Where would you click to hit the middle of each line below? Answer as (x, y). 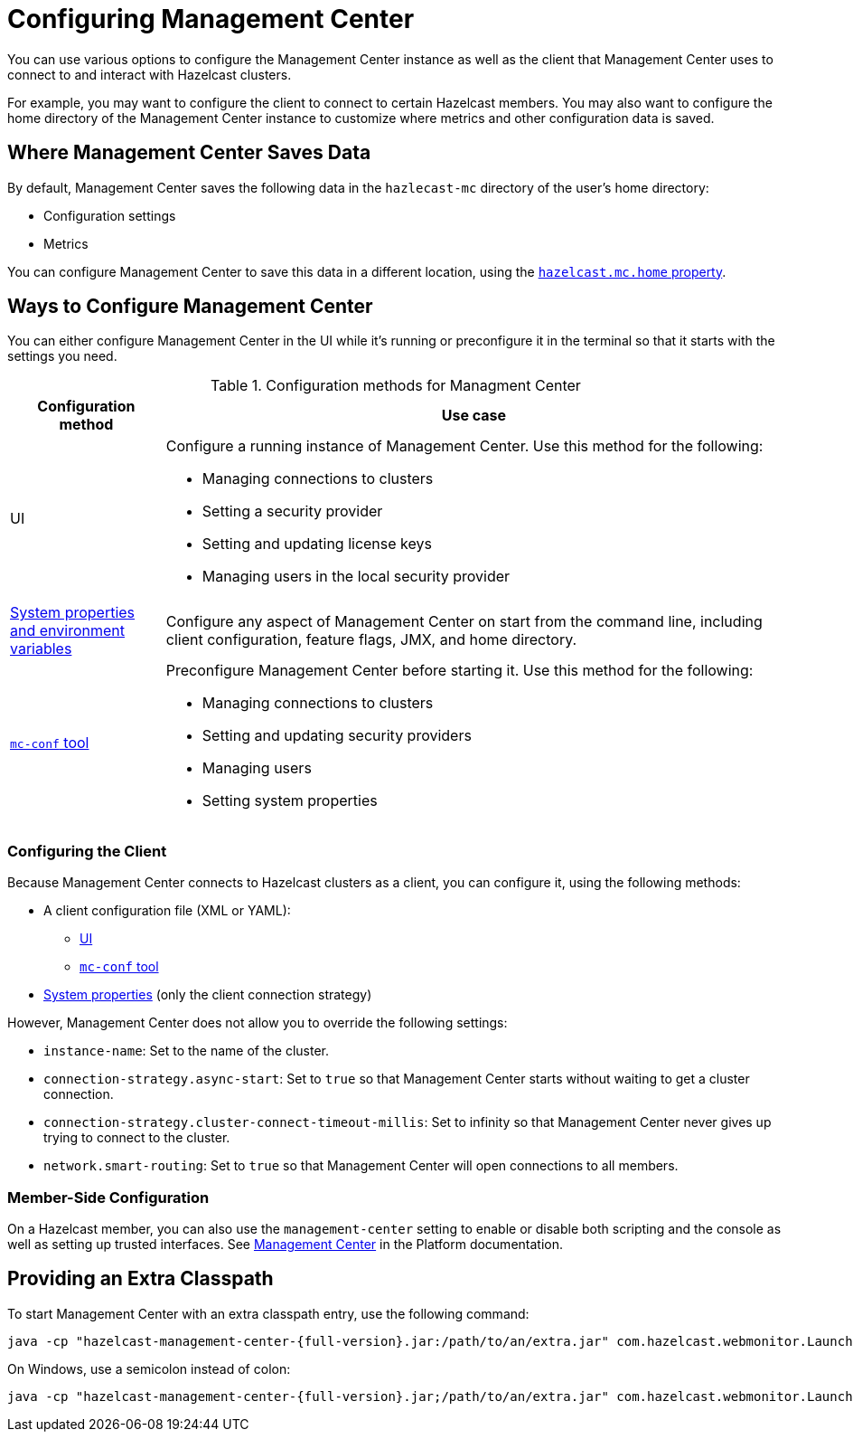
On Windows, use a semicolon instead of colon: (149, 1368)
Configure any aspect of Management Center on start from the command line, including (464, 622)
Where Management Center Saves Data (189, 153)
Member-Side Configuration (108, 1197)
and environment (67, 631)
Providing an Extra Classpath (141, 1279)
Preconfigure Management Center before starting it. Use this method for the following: (459, 671)
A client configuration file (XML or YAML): (167, 911)
